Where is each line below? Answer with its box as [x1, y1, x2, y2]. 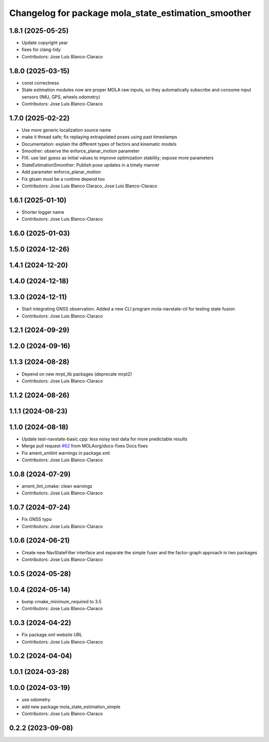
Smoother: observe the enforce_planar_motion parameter [21, 148, 139, 154]
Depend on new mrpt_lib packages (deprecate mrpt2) [21, 371, 132, 377]
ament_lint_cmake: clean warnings [21, 483, 93, 489]
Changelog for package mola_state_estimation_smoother [9, 7, 252, 18]
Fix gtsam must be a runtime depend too [21, 176, 105, 182]
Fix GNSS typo [21, 516, 52, 522]
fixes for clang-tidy [21, 46, 61, 52]
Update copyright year [21, 40, 68, 46]
